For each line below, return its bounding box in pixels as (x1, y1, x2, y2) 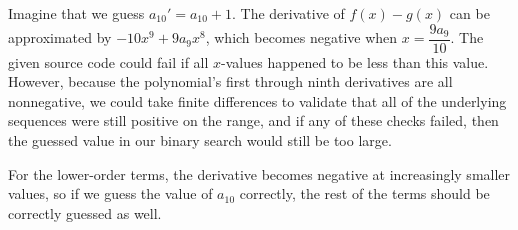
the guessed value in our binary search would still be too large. (8, 130, 392, 151)
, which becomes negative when (205, 27, 398, 48)
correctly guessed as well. (8, 202, 162, 223)
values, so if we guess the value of (8, 183, 213, 204)
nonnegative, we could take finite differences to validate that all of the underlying (8, 90, 507, 111)
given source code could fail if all (8, 51, 209, 72)
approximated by (8, 27, 112, 48)
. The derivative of (232, 3, 345, 23)
